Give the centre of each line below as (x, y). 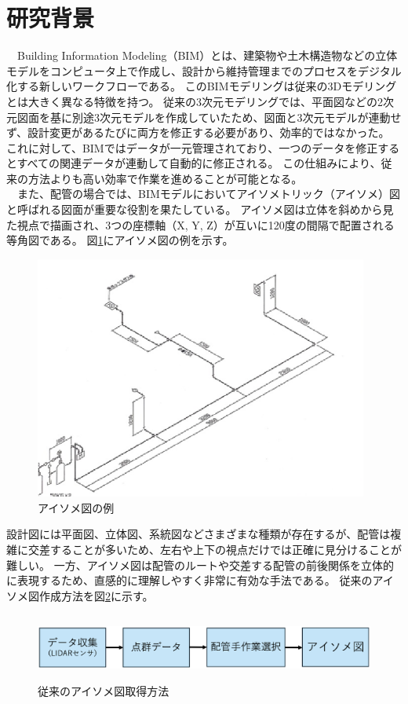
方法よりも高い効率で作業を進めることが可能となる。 (165, 178)
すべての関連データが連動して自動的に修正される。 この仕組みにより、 (199, 163)
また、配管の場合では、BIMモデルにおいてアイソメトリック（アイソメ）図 (208, 194)
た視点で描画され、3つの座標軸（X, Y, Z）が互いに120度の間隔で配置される (200, 224)
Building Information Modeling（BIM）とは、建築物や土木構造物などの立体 (207, 55)
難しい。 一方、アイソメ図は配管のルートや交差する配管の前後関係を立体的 (200, 565)
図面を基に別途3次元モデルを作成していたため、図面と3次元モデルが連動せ (209, 117)
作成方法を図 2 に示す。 (96, 595)
